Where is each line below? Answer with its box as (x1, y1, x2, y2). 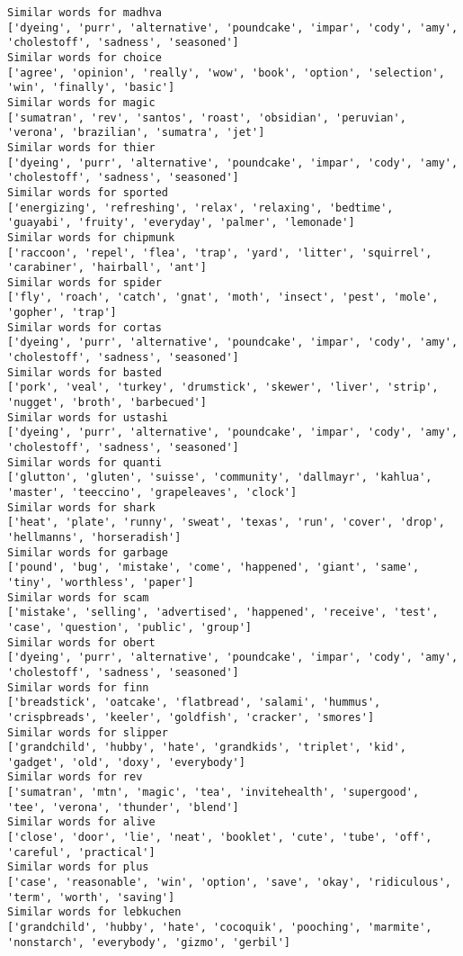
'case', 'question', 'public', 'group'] (7, 620, 253, 634)
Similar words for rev (7, 771, 143, 784)
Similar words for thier (7, 140, 156, 154)
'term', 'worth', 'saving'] (7, 890, 175, 904)
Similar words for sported (7, 185, 168, 199)
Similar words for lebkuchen (7, 906, 182, 919)
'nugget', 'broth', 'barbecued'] (7, 396, 207, 410)
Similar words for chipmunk (7, 230, 175, 244)
